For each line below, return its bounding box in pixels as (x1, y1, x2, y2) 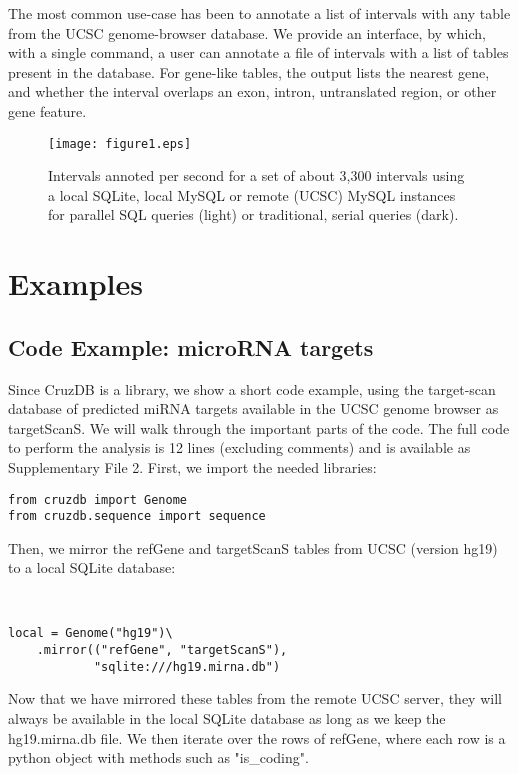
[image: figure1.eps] (48, 136, 192, 151)
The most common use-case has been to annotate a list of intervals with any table (8, 3, 511, 23)
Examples (8, 263, 143, 304)
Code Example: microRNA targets (8, 331, 374, 362)
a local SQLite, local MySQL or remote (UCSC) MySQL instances (48, 184, 456, 205)
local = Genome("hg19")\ (8, 626, 173, 641)
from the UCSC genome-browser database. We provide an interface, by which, (8, 22, 486, 43)
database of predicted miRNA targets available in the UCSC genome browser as (8, 398, 499, 419)
